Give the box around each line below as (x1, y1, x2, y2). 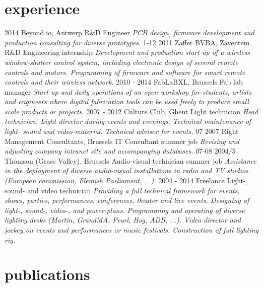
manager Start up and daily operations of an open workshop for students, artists (5, 86, 251, 97)
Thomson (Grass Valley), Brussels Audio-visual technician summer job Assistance (5, 155, 256, 166)
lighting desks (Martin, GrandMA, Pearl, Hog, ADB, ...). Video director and (5, 214, 241, 225)
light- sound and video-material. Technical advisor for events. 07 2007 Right (5, 126, 239, 136)
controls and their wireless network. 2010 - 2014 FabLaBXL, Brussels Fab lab (5, 77, 243, 87)
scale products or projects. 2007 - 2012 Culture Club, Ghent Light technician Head (5, 106, 258, 116)
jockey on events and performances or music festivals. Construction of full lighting (5, 225, 258, 235)
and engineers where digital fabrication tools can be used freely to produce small (5, 96, 249, 107)
